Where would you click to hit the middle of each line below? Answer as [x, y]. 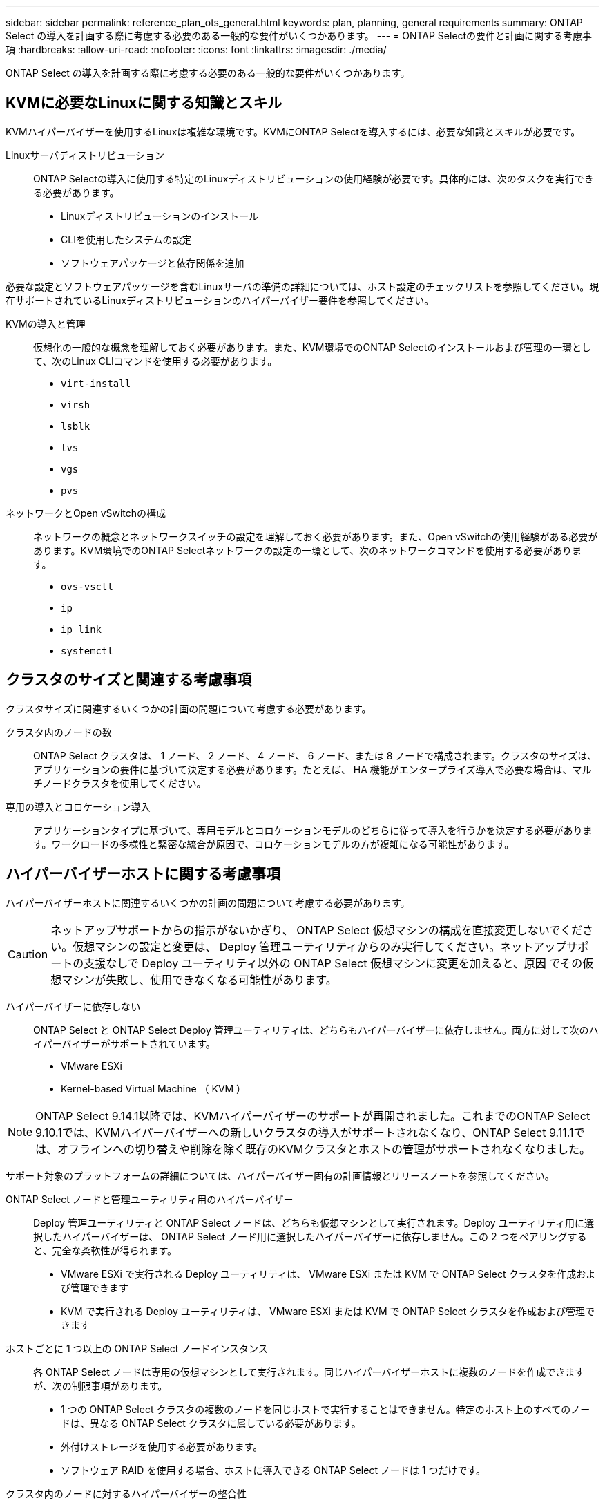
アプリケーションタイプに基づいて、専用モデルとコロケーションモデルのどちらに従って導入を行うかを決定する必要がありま [313, 830]
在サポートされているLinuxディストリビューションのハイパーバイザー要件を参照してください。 [220, 300]
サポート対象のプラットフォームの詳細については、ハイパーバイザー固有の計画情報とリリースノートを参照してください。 [280, 1175]
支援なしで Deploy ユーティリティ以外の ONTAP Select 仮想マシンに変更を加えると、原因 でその [333, 963]
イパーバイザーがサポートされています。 [124, 1043]
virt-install [96, 383]
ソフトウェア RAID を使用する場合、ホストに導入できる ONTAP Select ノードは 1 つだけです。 [273, 1470]
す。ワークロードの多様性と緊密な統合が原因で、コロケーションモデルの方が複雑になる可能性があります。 [274, 844]
